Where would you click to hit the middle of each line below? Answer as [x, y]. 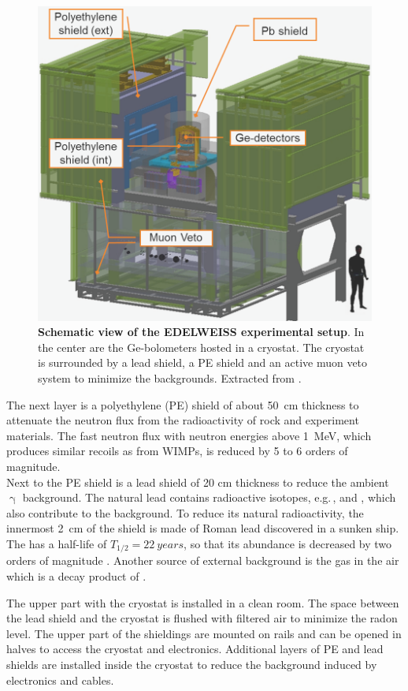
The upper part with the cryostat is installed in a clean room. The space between [203, 602]
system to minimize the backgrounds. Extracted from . [170, 377]
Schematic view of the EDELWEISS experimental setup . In [201, 332]
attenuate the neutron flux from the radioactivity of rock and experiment [183, 420]
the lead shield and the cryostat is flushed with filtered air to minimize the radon [202, 618]
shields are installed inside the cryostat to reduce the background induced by [192, 664]
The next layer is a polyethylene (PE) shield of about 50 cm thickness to [183, 404]
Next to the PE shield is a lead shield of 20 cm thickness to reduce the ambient [198, 482]
